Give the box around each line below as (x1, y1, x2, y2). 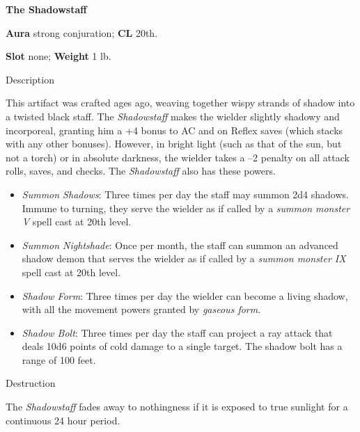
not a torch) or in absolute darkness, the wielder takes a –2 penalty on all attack (6, 150, 350, 164)
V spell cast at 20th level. (22, 214, 132, 229)
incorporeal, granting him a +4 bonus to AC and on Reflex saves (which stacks (6, 122, 343, 137)
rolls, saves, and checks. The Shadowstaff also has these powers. (6, 163, 276, 178)
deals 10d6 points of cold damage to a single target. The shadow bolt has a (22, 339, 343, 353)
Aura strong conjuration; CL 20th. (6, 25, 158, 40)
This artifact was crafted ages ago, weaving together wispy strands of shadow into (6, 95, 355, 110)
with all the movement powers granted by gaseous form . (22, 302, 261, 317)
